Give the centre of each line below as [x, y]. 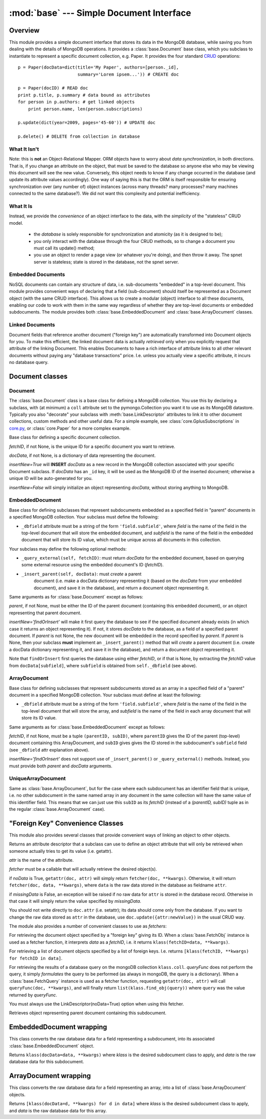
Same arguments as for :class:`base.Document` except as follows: [76, 597]
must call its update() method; [64, 248]
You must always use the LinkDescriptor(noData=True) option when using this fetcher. [97, 1004]
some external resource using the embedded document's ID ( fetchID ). [93, 565]
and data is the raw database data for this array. [58, 1111]
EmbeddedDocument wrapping [58, 1027]
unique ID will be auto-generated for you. [51, 479]
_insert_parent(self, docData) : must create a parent [82, 574]
